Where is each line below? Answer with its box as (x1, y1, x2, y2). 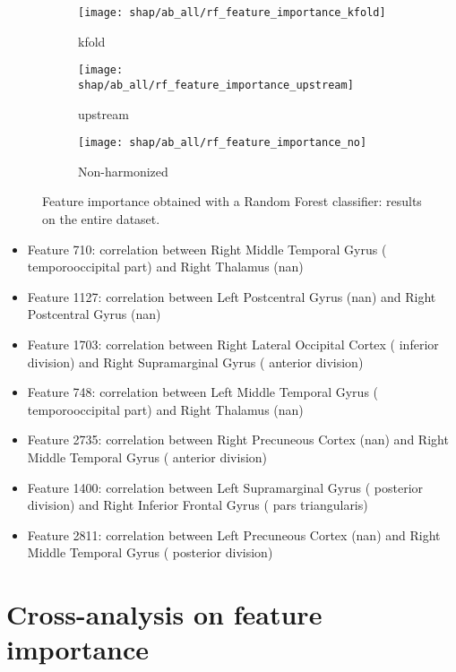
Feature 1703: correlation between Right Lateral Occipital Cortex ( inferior (27, 334, 439, 353)
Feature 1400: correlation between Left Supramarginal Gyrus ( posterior (27, 478, 424, 496)
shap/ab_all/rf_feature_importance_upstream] (78, 78, 354, 91)
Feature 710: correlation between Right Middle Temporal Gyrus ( (27, 239, 387, 258)
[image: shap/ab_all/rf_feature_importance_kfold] (78, 6, 386, 19)
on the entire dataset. (42, 210, 160, 228)
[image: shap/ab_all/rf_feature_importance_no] (78, 136, 367, 150)
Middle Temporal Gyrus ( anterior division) (27, 447, 268, 466)
